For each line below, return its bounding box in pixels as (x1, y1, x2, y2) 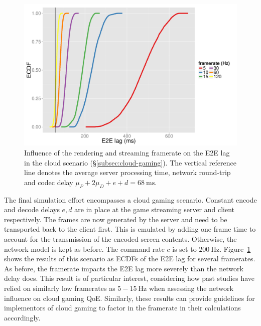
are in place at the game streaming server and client (74, 204, 235, 215)
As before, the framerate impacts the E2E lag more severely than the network (4, 263, 243, 273)
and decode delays (4, 204, 60, 215)
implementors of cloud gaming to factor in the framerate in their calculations (4, 302, 241, 313)
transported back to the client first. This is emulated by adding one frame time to (4, 224, 256, 234)
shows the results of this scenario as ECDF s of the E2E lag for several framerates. (4, 253, 255, 264)
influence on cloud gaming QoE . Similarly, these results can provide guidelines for (4, 292, 255, 303)
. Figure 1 (219, 243, 251, 254)
